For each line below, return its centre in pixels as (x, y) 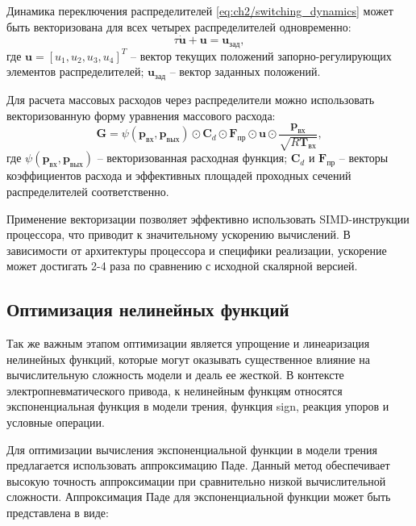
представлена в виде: (58, 513)
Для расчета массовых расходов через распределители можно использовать (191, 99)
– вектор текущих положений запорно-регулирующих (261, 55)
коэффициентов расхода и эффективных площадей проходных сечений (179, 175)
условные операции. (56, 422)
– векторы (364, 158)
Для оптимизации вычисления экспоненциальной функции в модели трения (192, 449)
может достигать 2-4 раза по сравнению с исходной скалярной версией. (182, 266)
